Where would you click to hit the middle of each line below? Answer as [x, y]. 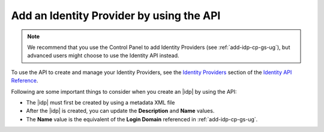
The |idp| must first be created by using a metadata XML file [100, 102]
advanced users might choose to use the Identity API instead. [103, 56]
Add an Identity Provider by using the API [116, 16]
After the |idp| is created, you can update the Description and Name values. [120, 111]
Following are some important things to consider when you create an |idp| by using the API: [124, 91]
